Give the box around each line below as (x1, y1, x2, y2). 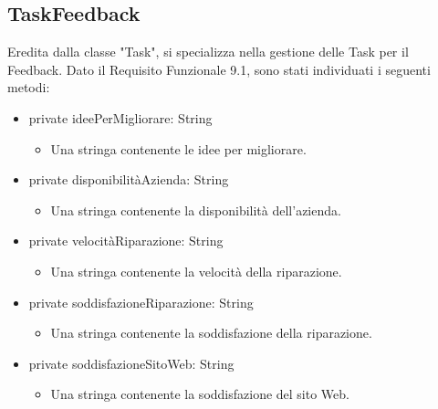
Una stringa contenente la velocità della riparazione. (50, 261, 342, 280)
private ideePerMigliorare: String (28, 108, 213, 127)
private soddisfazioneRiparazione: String (28, 292, 254, 311)
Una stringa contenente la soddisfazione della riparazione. (50, 323, 372, 342)
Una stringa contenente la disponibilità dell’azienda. (50, 200, 341, 219)
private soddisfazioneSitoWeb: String (28, 353, 235, 372)
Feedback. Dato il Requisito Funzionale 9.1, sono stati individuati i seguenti (7, 59, 431, 79)
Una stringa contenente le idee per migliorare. (50, 139, 307, 158)
